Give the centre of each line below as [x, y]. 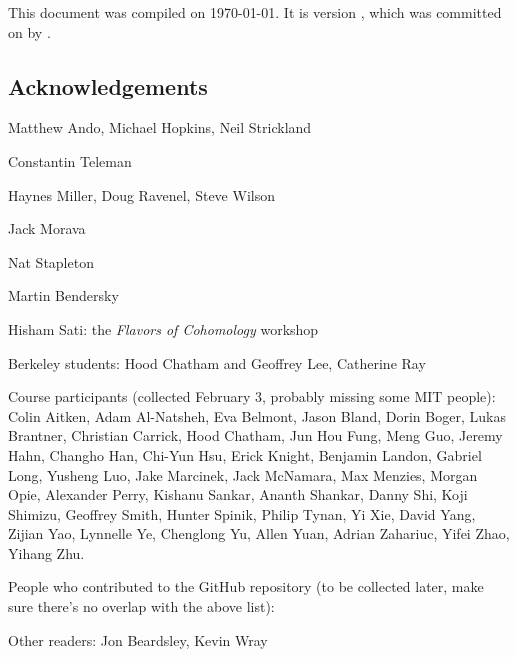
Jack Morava [47, 228]
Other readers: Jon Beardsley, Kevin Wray [138, 639]
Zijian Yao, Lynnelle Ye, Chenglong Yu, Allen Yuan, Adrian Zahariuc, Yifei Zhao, [259, 533]
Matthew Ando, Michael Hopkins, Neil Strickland [160, 127]
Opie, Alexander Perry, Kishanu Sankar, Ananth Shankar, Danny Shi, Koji [238, 494]
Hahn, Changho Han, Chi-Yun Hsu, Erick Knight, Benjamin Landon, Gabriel [245, 454]
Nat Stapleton [51, 261]
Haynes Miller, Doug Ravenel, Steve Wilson [141, 194]
